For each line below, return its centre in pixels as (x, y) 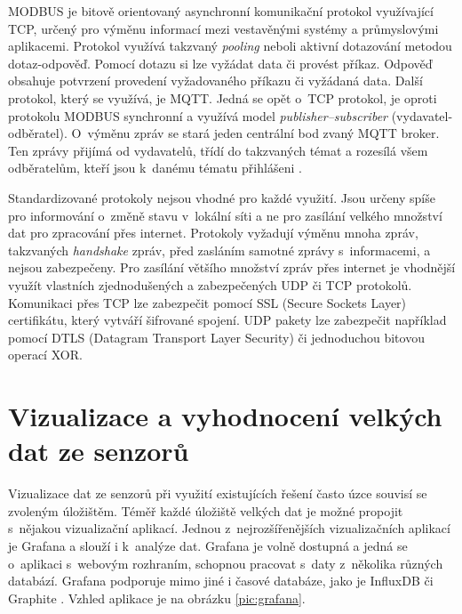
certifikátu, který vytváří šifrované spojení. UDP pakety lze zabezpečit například (227, 320)
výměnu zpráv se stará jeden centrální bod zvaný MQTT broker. (263, 133)
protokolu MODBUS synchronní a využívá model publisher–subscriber (198, 115)
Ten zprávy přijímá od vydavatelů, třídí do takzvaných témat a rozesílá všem (218, 150)
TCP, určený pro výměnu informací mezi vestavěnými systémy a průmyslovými (223, 28)
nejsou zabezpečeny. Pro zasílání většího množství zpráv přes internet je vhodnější (232, 267)
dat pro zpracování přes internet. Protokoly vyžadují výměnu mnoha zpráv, (213, 233)
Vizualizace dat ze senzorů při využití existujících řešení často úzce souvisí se (218, 493)
